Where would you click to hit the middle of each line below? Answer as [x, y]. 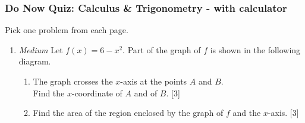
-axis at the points [154, 81]
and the [247, 113]
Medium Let [41, 49]
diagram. [35, 61]
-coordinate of [97, 93]
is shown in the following [255, 49]
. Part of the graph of [162, 49]
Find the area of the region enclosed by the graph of [128, 113]
